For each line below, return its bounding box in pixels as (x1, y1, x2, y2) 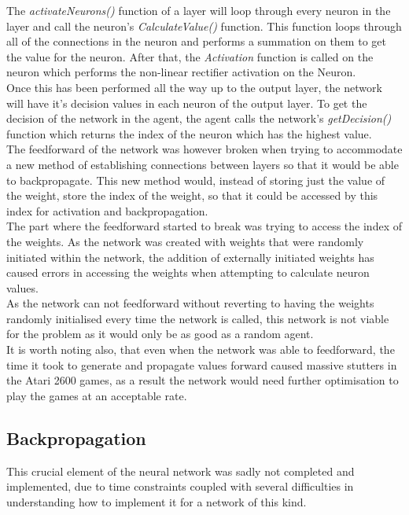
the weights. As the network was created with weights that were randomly (6, 233, 364, 249)
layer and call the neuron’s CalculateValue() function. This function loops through (6, 17, 402, 34)
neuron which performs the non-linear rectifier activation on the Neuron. (6, 64, 356, 80)
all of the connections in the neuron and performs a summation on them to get (6, 33, 386, 50)
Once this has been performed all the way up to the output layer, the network (6, 79, 382, 95)
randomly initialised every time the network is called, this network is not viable (6, 310, 389, 326)
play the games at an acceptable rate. (6, 387, 187, 403)
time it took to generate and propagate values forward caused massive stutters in (6, 356, 397, 373)
